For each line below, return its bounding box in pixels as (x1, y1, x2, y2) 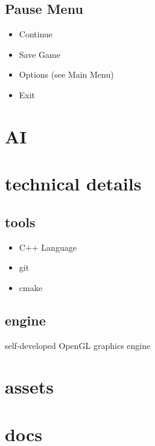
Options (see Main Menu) (19, 68, 114, 81)
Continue (19, 28, 53, 40)
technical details (5, 171, 142, 196)
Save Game (19, 48, 60, 60)
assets (5, 374, 54, 399)
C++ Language (19, 240, 77, 253)
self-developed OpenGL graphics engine (5, 339, 151, 351)
